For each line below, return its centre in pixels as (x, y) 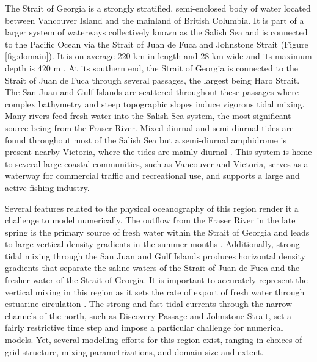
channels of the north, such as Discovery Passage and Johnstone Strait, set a (148, 315)
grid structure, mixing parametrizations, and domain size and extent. (134, 351)
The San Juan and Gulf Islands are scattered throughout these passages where (152, 92)
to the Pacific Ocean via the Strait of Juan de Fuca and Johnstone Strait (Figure (157, 44)
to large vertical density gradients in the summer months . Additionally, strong (152, 244)
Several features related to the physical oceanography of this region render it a (152, 208)
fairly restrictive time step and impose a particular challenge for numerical (144, 328)
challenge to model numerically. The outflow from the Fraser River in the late (150, 220)
